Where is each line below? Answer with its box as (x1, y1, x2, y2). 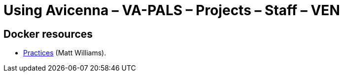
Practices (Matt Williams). (23, 49, 106, 57)
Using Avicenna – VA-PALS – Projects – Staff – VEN (3, 2, 340, 19)
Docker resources (3, 27, 93, 40)
